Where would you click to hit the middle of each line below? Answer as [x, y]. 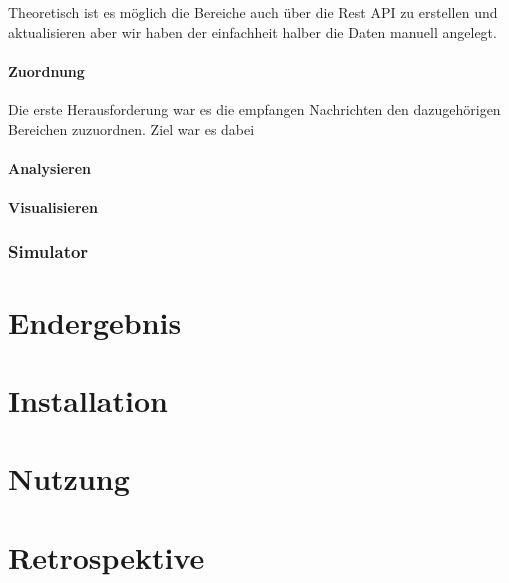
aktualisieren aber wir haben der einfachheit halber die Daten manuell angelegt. [252, 31]
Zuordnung [46, 70]
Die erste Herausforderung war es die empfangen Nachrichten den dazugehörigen [254, 108]
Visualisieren [53, 206]
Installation [88, 399]
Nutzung [69, 478]
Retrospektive [106, 556]
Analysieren [50, 167]
